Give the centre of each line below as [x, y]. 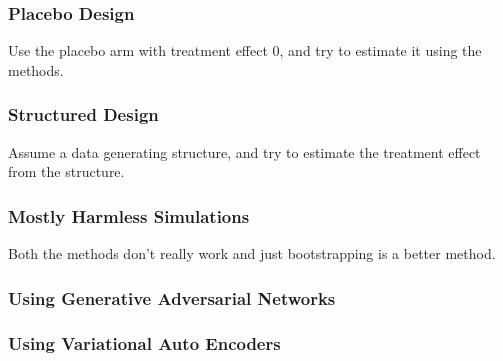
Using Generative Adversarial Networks [172, 297]
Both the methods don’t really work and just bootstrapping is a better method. [252, 253]
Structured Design [83, 114]
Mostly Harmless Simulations [129, 215]
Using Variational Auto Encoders [144, 343]
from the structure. [66, 171]
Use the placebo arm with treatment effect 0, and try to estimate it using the [245, 50]
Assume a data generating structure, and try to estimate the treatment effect [244, 151]
